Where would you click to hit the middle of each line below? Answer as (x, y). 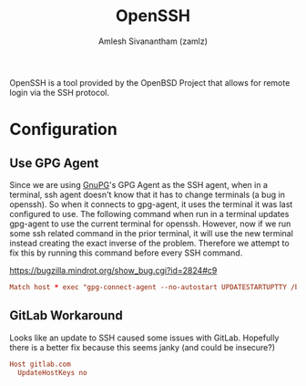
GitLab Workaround (66, 316)
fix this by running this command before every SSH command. (126, 253)
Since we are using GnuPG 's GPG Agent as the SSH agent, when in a (139, 184)
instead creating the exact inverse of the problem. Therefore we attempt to (149, 243)
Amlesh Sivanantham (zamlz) (153, 41)
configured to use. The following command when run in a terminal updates (149, 214)
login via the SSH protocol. (59, 92)
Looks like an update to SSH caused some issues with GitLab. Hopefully (144, 338)
